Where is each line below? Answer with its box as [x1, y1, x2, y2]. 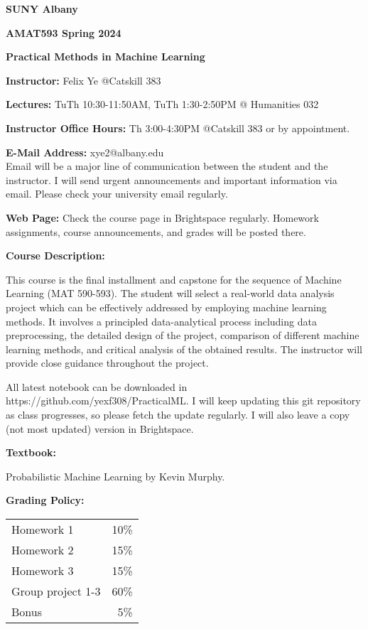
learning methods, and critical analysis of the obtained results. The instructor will [6, 341, 362, 356]
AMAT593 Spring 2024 [6, 25, 121, 40]
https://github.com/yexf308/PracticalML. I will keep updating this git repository [6, 393, 361, 408]
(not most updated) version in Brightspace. [6, 421, 194, 436]
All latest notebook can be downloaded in [6, 379, 188, 394]
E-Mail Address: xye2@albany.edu [6, 144, 164, 159]
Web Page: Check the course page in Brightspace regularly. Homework [6, 210, 319, 225]
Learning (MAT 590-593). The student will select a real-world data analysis [6, 286, 335, 301]
